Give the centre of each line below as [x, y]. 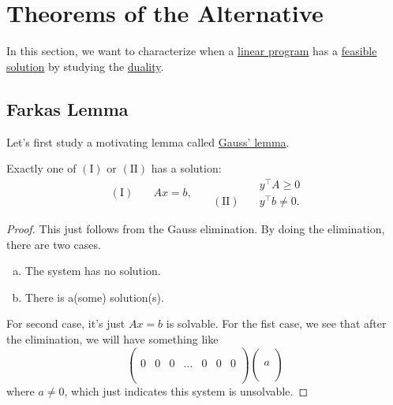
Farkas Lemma [67, 108]
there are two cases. [54, 244]
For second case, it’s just [66, 323]
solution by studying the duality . [85, 66]
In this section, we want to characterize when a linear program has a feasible [192, 51]
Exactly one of [41, 168]
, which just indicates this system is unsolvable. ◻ [186, 390]
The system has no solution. [93, 271]
